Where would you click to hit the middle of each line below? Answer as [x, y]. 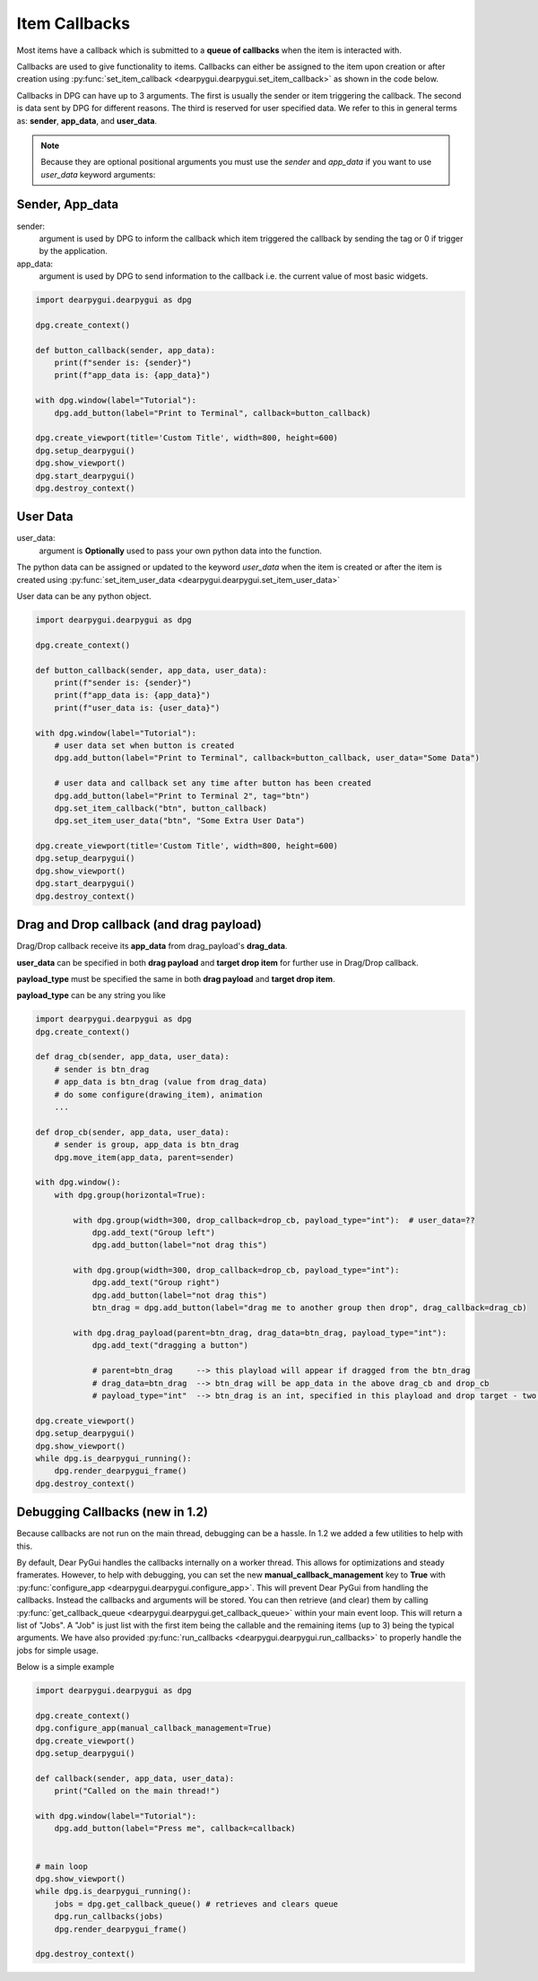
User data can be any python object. [84, 596]
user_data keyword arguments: [98, 174]
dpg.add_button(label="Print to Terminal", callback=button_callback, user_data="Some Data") [267, 758]
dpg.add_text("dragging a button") [170, 1346]
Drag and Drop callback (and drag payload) [139, 925]
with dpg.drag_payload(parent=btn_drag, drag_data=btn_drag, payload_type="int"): [260, 1333]
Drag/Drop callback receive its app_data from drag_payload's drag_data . [152, 946]
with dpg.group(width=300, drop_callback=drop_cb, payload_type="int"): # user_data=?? [274, 1220]
